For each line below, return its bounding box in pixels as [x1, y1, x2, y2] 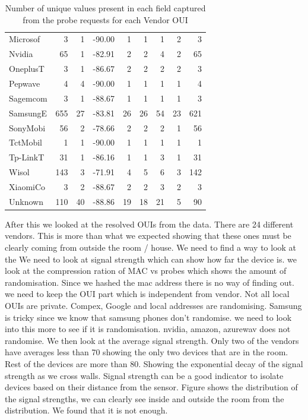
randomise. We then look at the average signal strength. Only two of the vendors [5, 334, 299, 346]
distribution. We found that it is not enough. [5, 404, 168, 416]
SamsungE [9, 106, 47, 119]
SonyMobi [9, 121, 46, 134]
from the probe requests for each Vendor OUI [23, 13, 188, 26]
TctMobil [9, 136, 43, 149]
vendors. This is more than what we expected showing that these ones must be [5, 229, 291, 242]
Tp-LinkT [9, 151, 45, 163]
